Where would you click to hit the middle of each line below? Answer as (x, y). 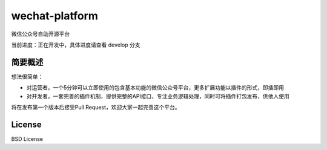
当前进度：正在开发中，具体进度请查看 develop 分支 (76, 45)
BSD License (27, 139)
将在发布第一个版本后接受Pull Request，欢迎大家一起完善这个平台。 (96, 107)
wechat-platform (54, 16)
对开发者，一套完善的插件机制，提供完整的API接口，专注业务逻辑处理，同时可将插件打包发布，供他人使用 (158, 96)
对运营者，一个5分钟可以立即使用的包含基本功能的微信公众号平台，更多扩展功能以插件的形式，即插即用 (155, 88)
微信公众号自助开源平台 (40, 34)
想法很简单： (27, 76)
